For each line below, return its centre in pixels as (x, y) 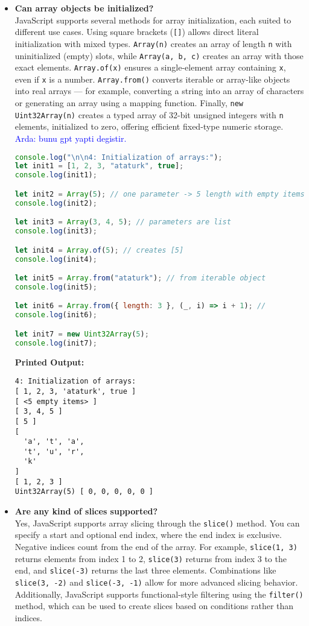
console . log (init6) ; (56, 315)
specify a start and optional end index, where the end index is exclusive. (148, 535)
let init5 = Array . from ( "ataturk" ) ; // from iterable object (140, 278)
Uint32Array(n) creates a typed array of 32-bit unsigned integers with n (149, 114)
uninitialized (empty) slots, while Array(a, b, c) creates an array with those (159, 55)
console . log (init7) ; (56, 343)
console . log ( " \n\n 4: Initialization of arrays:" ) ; (119, 157)
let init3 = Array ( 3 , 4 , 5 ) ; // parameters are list (123, 222)
